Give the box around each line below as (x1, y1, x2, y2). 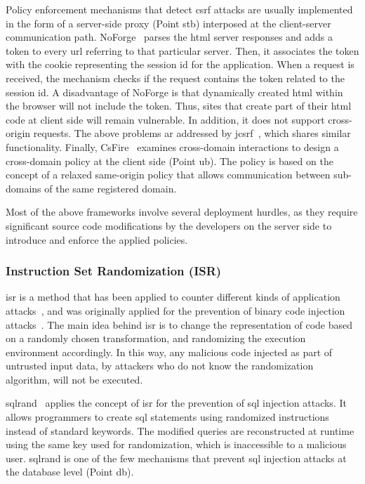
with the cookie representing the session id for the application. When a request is (6, 57, 354, 72)
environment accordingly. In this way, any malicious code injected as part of (6, 344, 333, 359)
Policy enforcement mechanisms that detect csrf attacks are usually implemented (6, 2, 353, 16)
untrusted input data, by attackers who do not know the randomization (6, 358, 314, 373)
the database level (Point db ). (6, 464, 134, 479)
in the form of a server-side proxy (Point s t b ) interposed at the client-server (6, 15, 331, 30)
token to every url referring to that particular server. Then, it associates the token (6, 43, 359, 58)
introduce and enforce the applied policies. (6, 232, 188, 247)
